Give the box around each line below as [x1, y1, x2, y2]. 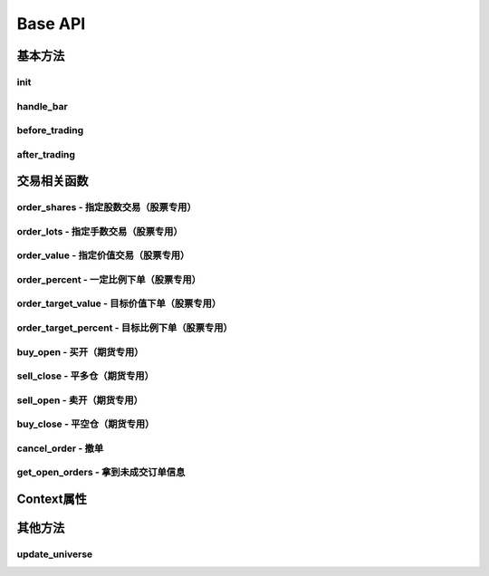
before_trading [16, 124, 84, 137]
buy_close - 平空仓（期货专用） [16, 418, 155, 430]
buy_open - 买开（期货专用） [16, 345, 144, 358]
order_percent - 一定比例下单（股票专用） [16, 273, 201, 285]
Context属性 [16, 492, 88, 506]
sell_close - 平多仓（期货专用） [16, 370, 154, 382]
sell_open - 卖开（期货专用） [16, 394, 144, 407]
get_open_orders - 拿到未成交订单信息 [16, 466, 186, 479]
